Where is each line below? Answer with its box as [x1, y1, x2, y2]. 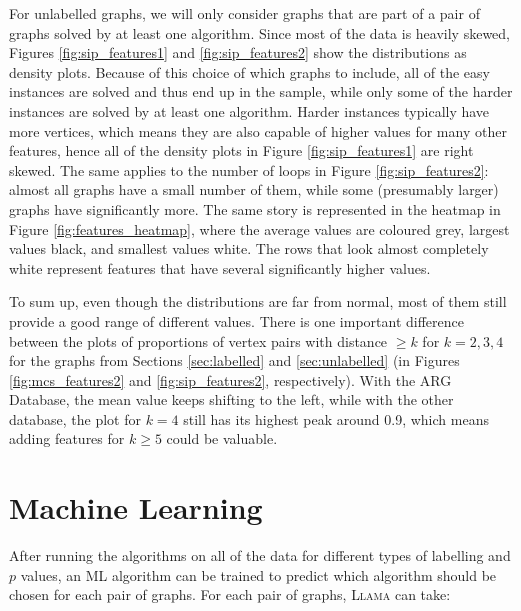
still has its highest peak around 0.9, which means [183, 408, 489, 429]
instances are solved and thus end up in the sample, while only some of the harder [9, 81, 513, 102]
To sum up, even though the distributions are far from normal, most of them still [9, 291, 507, 312]
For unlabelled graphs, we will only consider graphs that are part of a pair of [9, 3, 480, 23]
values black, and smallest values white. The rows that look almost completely [9, 238, 489, 259]
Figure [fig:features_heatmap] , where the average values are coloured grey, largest [9, 218, 510, 239]
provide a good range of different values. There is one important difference [9, 310, 464, 331]
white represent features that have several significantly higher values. [9, 257, 431, 278]
